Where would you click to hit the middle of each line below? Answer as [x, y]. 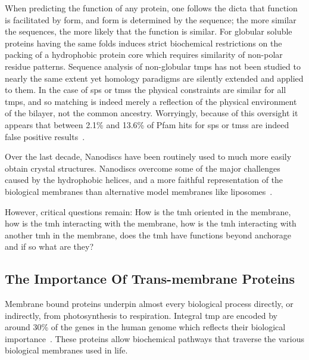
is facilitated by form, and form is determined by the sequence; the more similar [151, 19]
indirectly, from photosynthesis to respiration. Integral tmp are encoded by [141, 315]
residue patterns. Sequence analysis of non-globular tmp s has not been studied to [153, 66]
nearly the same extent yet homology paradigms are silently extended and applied [154, 78]
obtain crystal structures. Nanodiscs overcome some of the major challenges [143, 168]
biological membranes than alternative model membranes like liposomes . [139, 191]
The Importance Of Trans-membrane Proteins [150, 279]
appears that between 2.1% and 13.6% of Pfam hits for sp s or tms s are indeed [147, 124]
